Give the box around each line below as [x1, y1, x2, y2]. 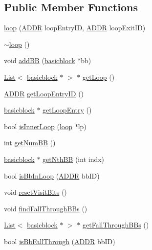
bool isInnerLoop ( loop [4, 121, 72, 131]
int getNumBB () [4, 137, 56, 148]
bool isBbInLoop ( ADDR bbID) [4, 170, 100, 181]
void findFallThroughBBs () [4, 203, 87, 213]
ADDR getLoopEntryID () [4, 88, 84, 98]
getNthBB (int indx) [43, 154, 105, 164]
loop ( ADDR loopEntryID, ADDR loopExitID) [4, 23, 146, 33]
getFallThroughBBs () [82, 220, 149, 230]
